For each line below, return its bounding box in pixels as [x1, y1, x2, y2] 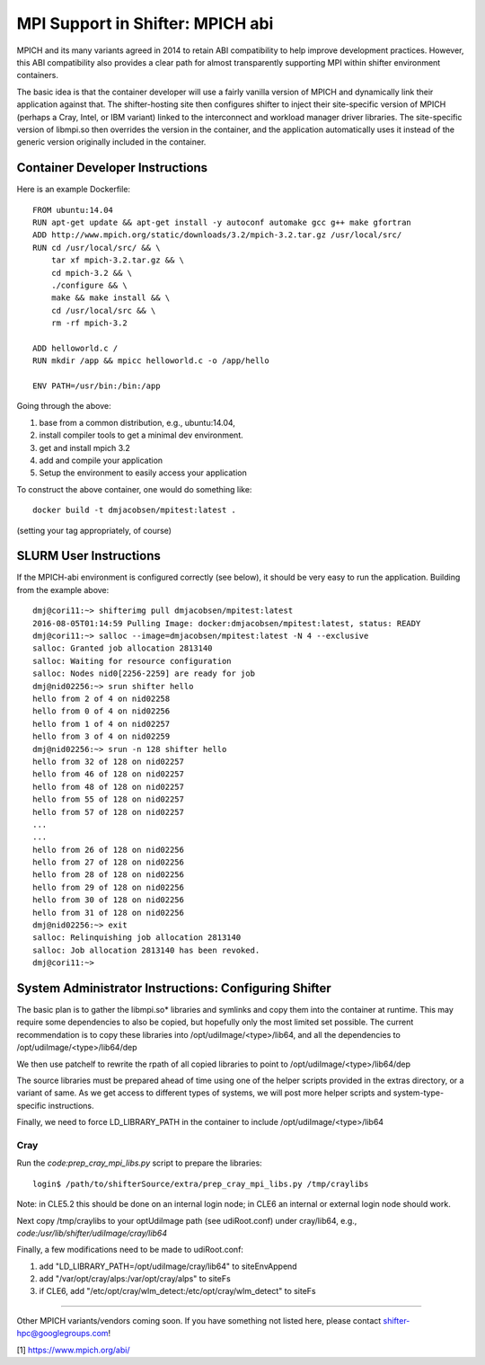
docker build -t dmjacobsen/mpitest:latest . [32, 505, 237, 516]
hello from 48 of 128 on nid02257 [32, 782, 184, 792]
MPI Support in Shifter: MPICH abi [16, 13, 274, 33]
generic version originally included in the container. [16, 137, 207, 147]
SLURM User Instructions [16, 548, 161, 563]
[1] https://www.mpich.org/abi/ [16, 1344, 130, 1355]
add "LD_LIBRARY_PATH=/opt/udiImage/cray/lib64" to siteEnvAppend [39, 1261, 297, 1272]
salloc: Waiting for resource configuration [32, 656, 233, 666]
